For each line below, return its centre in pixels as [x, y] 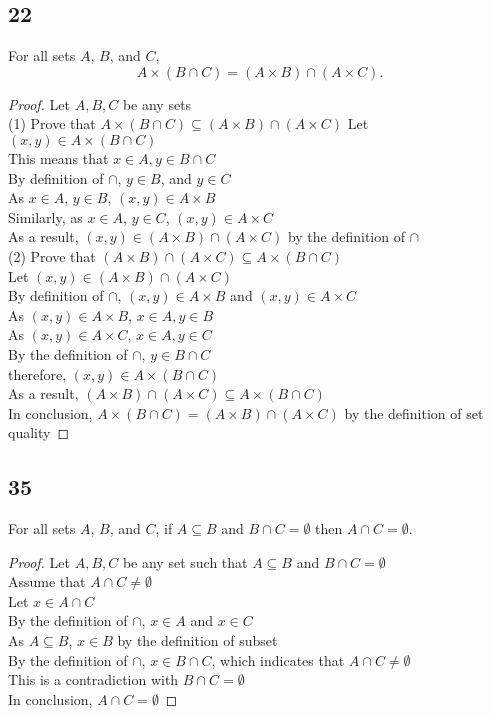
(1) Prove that [52, 123]
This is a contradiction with [93, 679]
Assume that [47, 581]
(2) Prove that [52, 255]
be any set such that [185, 561]
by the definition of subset [197, 640]
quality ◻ [39, 432]
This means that [58, 157]
